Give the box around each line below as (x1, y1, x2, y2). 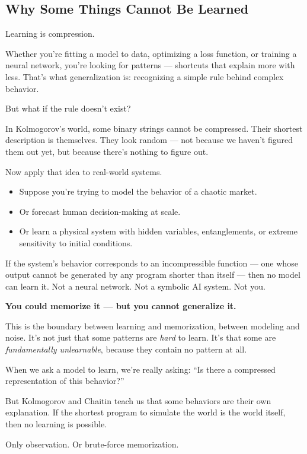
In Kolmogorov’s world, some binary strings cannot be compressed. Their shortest (5, 122, 303, 134)
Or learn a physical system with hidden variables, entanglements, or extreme (19, 225, 298, 237)
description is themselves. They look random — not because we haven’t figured (5, 134, 293, 146)
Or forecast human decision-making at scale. (19, 205, 181, 217)
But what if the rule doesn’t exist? (5, 102, 131, 115)
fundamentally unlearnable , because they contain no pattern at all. (5, 343, 247, 355)
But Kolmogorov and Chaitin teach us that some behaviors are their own (5, 394, 271, 407)
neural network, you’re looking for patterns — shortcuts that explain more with (5, 59, 295, 71)
